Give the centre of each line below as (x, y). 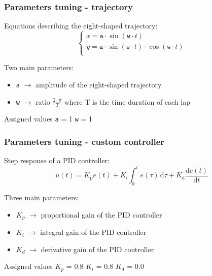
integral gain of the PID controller (93, 232)
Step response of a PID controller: (57, 160)
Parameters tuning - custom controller (84, 142)
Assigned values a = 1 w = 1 (48, 119)
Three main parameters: (42, 197)
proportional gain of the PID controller (101, 214)
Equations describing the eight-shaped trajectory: (81, 26)
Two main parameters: (39, 67)
